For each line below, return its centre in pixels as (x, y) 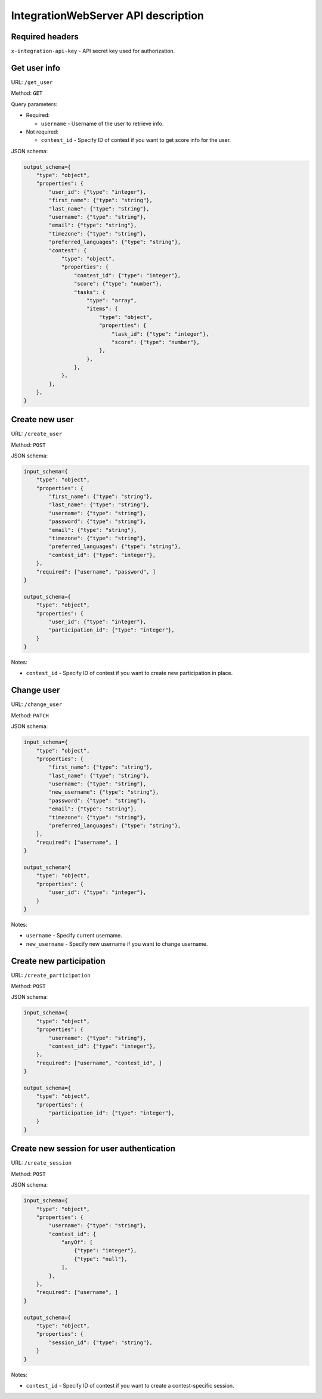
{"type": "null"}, (100, 1259)
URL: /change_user (37, 704)
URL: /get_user (32, 82)
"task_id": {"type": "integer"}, (160, 334)
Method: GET (27, 93)
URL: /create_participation (51, 975)
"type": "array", (112, 300)
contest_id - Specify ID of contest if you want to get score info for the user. (136, 140)
